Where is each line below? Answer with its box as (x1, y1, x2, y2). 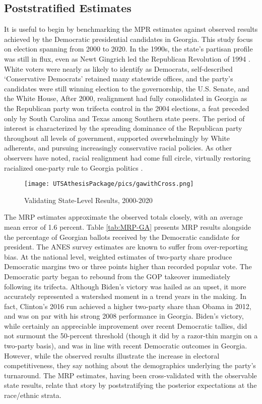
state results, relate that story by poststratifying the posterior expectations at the (4, 380, 257, 390)
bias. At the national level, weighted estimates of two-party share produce (4, 251, 232, 262)
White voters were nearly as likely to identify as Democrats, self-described (4, 63, 233, 74)
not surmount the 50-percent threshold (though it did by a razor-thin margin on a (4, 330, 258, 341)
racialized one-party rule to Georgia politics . (4, 162, 143, 173)
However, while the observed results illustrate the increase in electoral (4, 350, 220, 361)
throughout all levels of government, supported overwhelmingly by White (4, 132, 230, 143)
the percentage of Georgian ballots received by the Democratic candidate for (4, 231, 240, 242)
